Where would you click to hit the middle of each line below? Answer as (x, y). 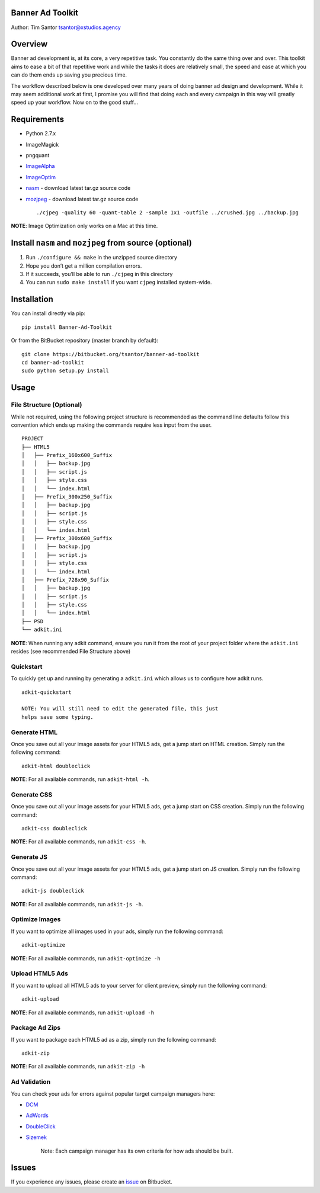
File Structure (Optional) (47, 405)
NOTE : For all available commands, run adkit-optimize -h (86, 958)
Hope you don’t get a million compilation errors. (84, 266)
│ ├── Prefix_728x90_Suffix (65, 580)
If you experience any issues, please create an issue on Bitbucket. (92, 1182)
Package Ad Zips (36, 1028)
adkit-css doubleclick (55, 828)
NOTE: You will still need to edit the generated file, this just (120, 709)
